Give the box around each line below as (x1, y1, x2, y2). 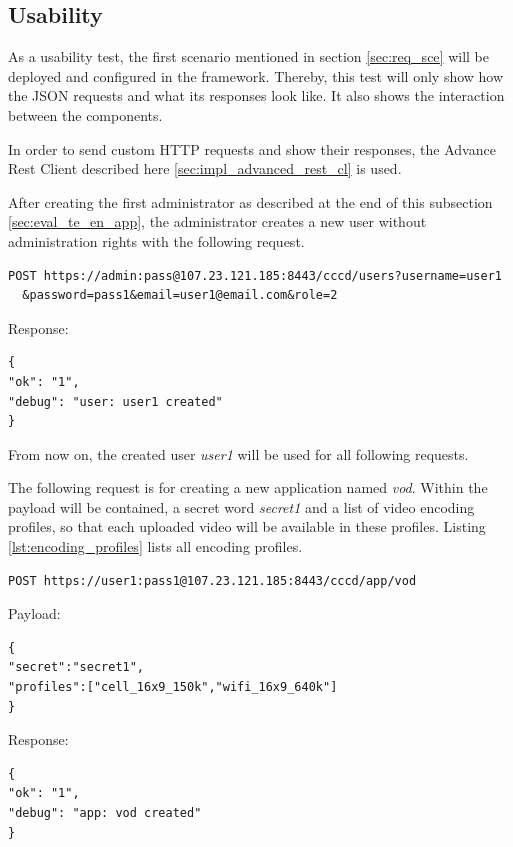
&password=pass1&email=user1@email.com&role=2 (22, 288, 338, 303)
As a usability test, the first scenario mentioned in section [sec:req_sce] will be (8, 46, 489, 67)
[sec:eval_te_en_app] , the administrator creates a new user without (8, 211, 427, 232)
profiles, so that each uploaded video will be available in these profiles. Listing (8, 516, 486, 537)
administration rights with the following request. (8, 230, 305, 251)
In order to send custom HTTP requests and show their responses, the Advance (8, 138, 496, 159)
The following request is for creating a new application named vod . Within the (8, 477, 488, 498)
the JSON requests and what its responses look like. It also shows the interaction (8, 85, 505, 106)
